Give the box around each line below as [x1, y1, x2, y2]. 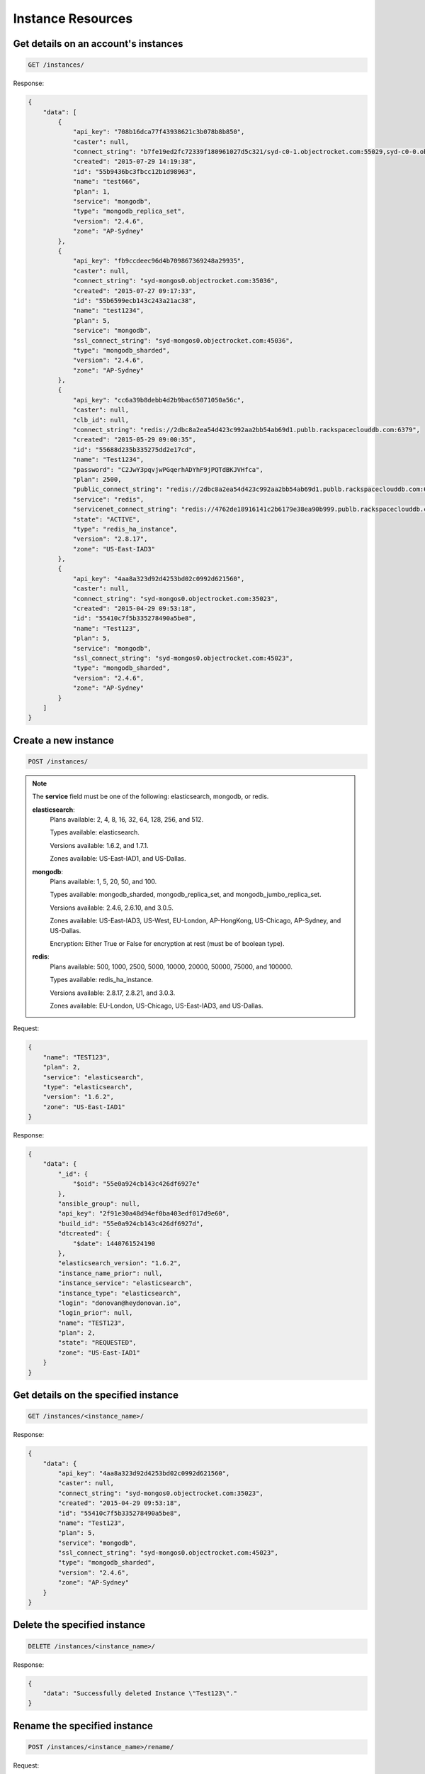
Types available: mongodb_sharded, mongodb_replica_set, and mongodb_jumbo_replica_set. [50, 891, 322, 899]
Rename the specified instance [13, 1719, 154, 1731]
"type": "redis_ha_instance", [72, 525, 178, 533]
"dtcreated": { [57, 1230, 111, 1238]
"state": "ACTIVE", [72, 515, 141, 523]
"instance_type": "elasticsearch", [57, 1289, 182, 1297]
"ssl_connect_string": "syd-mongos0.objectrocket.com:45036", [72, 336, 294, 344]
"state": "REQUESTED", [57, 1338, 137, 1347]
